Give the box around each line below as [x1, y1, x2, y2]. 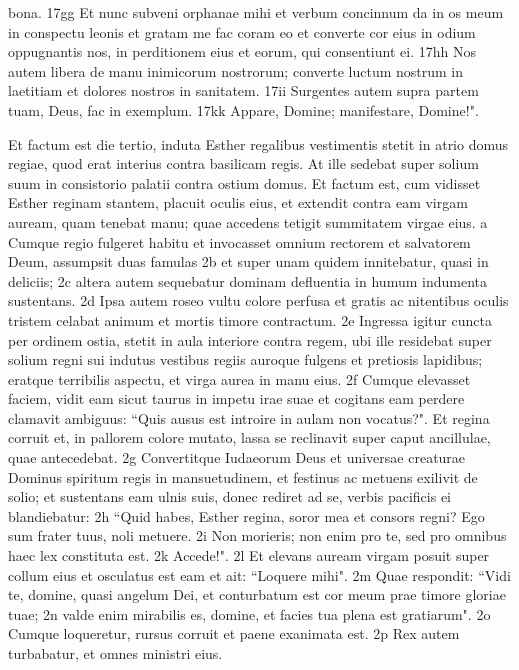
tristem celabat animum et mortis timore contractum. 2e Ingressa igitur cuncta [8, 309, 492, 330]
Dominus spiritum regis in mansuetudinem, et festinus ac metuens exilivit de [8, 466, 478, 487]
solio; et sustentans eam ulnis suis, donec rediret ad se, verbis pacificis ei [8, 486, 452, 507]
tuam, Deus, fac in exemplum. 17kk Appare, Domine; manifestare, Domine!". [8, 99, 479, 120]
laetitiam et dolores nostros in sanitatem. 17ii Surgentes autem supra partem [8, 80, 479, 101]
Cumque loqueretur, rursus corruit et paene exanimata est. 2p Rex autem [8, 623, 460, 644]
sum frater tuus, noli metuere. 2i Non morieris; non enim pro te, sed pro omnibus [8, 525, 507, 546]
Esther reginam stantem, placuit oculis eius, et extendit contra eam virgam [8, 192, 468, 213]
